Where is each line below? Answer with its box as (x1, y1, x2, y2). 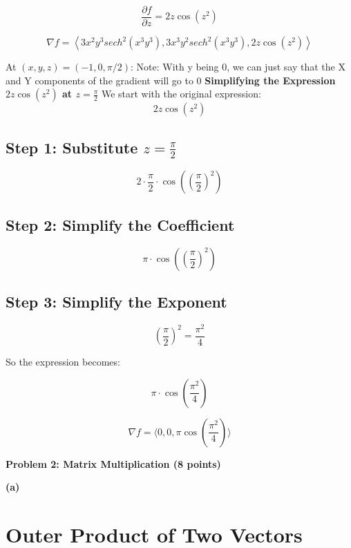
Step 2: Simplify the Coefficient (6, 214, 235, 235)
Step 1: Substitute (6, 136, 138, 158)
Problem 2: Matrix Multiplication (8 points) (6, 456, 221, 471)
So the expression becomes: (6, 355, 120, 369)
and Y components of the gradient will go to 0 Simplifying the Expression (6, 73, 336, 87)
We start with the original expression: (101, 86, 261, 101)
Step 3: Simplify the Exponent (6, 290, 227, 312)
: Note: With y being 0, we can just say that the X (131, 59, 345, 74)
